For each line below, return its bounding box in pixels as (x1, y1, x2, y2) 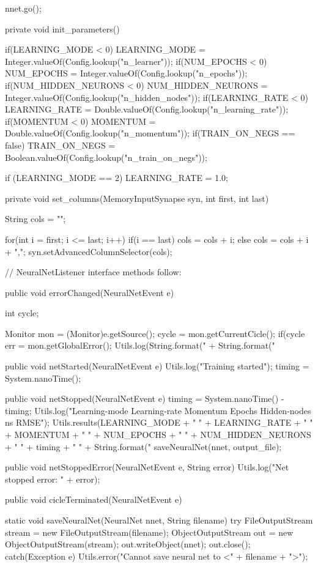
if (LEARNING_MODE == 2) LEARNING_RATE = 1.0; (5, 171, 229, 184)
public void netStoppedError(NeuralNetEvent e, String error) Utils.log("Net (5, 461, 289, 473)
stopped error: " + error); (5, 472, 100, 485)
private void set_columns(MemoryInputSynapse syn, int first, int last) (5, 191, 269, 204)
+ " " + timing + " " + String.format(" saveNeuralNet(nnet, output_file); (5, 440, 282, 453)
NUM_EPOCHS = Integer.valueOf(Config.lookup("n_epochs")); (5, 67, 248, 80)
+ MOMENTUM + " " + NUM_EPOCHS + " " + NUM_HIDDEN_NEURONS (5, 428, 311, 441)
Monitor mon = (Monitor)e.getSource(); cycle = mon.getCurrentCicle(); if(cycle (5, 327, 305, 339)
